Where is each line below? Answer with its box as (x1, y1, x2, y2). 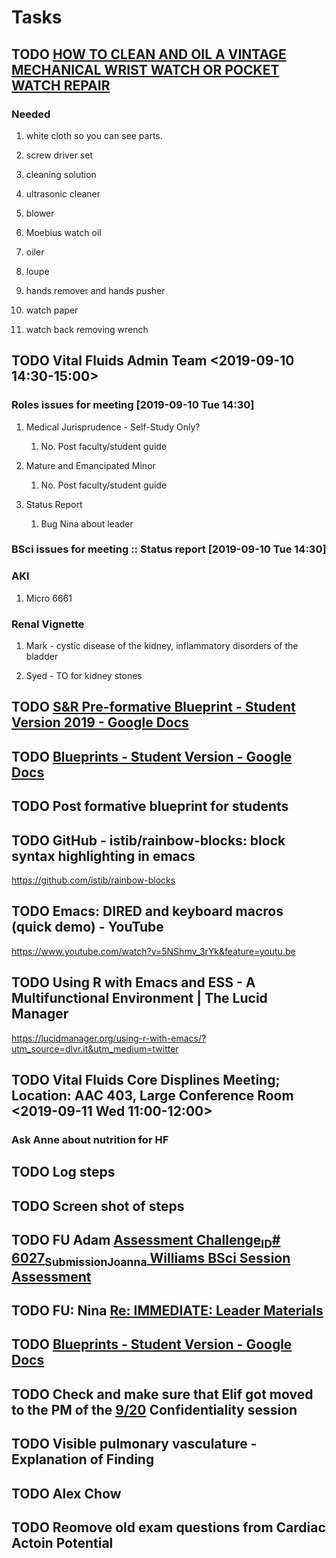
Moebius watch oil (25, 226, 102, 238)
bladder (25, 651, 59, 663)
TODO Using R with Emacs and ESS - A (11, 974, 256, 991)
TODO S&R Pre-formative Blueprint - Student (11, 699, 296, 716)
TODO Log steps (11, 1164, 116, 1181)
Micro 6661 (25, 592, 73, 604)
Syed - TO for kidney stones (25, 670, 143, 682)
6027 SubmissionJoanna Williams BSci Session (11, 1250, 291, 1270)
